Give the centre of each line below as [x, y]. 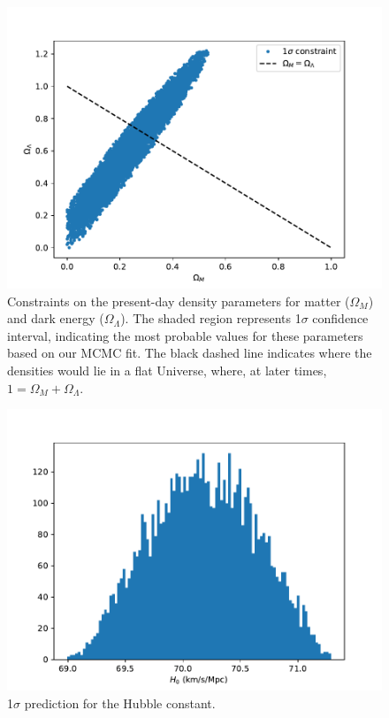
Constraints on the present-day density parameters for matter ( [179, 301]
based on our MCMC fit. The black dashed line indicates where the [190, 353]
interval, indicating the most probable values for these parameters [185, 335]
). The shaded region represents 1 [211, 318]
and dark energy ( [56, 318]
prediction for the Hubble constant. [120, 703]
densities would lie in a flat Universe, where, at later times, [167, 370]
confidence [340, 318]
